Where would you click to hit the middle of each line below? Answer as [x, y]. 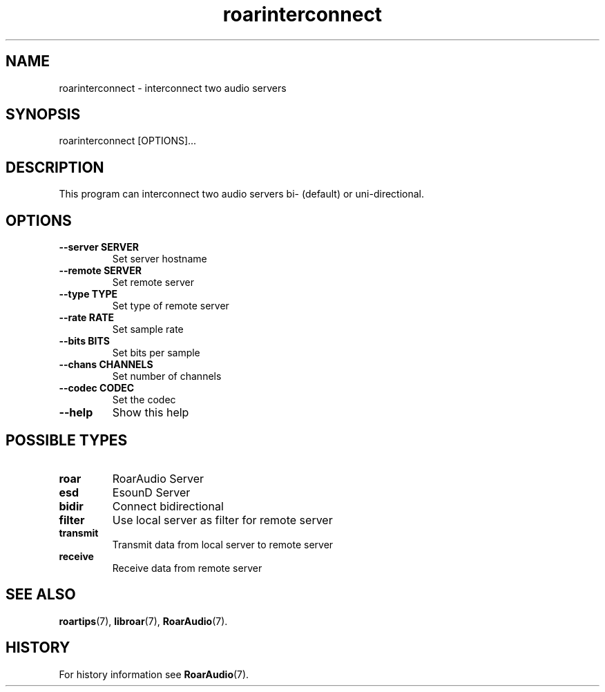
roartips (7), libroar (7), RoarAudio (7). [143, 621]
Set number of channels [167, 376]
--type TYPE [88, 294]
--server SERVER [99, 247]
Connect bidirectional [168, 506]
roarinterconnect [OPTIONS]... [128, 141]
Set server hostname [160, 259]
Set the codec [144, 400]
